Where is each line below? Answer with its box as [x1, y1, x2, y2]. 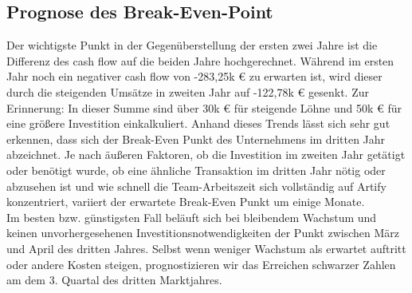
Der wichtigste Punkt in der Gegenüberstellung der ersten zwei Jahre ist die [6, 37, 378, 53]
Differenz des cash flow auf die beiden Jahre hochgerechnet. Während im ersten [6, 52, 394, 69]
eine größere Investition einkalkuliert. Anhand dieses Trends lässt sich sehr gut [6, 115, 390, 132]
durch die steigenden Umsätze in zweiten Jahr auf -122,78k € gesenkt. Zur [6, 83, 369, 100]
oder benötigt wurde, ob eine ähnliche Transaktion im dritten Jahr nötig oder [6, 161, 386, 178]
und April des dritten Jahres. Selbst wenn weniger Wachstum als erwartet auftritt [6, 240, 406, 256]
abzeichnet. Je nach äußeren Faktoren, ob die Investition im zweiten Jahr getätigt [6, 146, 406, 163]
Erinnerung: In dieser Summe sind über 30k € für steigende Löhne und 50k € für [6, 99, 402, 116]
